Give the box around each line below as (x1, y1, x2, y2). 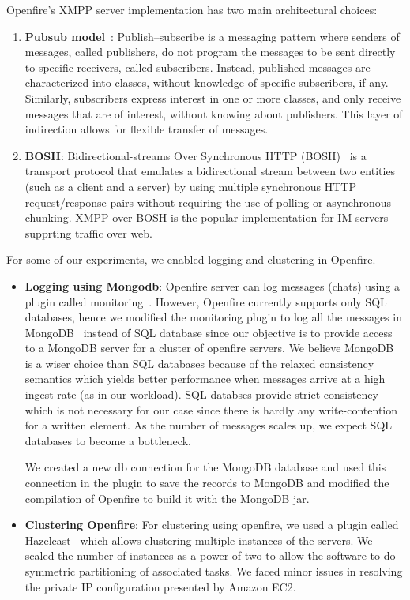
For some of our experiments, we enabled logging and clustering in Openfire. (6, 251, 376, 268)
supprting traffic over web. (24, 224, 152, 241)
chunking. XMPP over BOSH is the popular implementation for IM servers (24, 209, 389, 226)
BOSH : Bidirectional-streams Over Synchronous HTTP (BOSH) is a (24, 147, 367, 163)
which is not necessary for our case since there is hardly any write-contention (24, 401, 398, 418)
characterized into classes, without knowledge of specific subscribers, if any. (24, 74, 389, 91)
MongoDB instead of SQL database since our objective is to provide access (24, 324, 393, 340)
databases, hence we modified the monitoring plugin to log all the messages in (24, 309, 402, 325)
